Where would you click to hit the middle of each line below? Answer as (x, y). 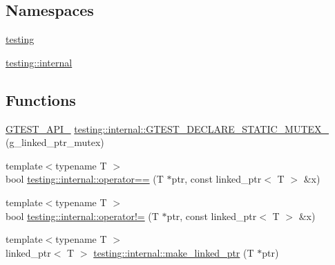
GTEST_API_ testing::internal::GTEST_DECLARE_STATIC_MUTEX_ (167, 128)
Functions (41, 99)
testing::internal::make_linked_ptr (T (174, 252)
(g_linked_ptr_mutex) (55, 142)
